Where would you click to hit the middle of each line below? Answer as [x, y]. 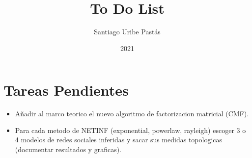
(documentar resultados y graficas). [68, 149]
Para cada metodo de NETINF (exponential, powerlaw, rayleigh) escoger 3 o [130, 130]
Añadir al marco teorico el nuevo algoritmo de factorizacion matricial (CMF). [132, 114]
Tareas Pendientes [66, 90]
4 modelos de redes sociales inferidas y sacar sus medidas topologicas [119, 140]
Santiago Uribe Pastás [127, 32]
